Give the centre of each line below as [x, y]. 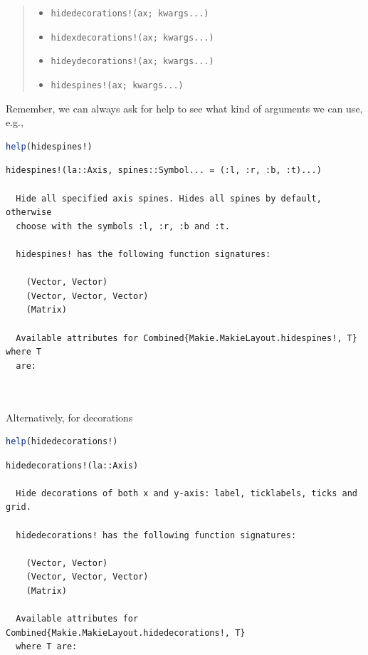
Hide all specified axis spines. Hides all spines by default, [169, 198]
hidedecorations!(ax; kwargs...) [130, 14]
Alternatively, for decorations [69, 417]
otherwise [29, 213]
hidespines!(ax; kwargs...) [117, 85]
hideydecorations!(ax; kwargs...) [132, 62]
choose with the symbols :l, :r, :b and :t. [123, 226]
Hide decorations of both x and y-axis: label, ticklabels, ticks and [186, 493]
